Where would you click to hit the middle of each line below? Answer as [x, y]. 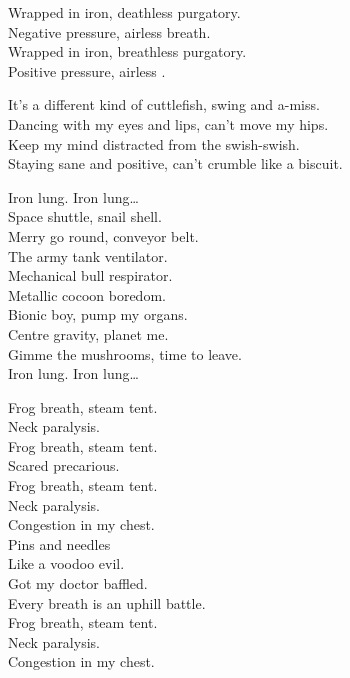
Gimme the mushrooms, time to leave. [125, 353]
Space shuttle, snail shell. [85, 216]
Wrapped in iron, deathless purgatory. [124, 12]
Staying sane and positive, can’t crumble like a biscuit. [175, 163]
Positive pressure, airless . [87, 70]
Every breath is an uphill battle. [107, 602]
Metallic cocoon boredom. [87, 294]
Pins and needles [59, 543]
